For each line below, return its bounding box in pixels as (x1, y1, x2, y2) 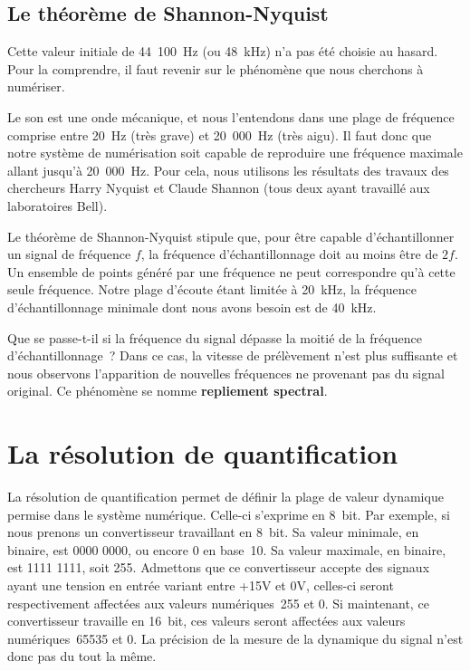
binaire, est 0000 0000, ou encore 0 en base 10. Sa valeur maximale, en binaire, (7, 540, 446, 559)
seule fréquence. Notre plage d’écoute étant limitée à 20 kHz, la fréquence (7, 280, 417, 299)
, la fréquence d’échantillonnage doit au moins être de (140, 244, 438, 264)
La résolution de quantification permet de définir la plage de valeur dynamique (7, 487, 444, 506)
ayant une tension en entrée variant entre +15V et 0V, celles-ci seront (7, 575, 394, 594)
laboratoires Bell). (7, 196, 108, 215)
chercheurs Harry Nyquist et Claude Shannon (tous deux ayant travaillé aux (7, 178, 430, 197)
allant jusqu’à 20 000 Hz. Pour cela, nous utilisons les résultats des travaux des (7, 160, 449, 179)
